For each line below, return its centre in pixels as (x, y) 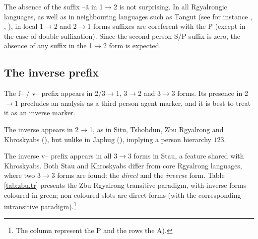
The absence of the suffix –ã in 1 (54, 6)
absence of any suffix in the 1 (48, 45)
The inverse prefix (52, 72)
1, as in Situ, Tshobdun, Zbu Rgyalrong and (157, 129)
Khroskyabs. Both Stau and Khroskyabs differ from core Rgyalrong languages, (123, 165)
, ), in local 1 (24, 26)
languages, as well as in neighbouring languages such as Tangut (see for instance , (128, 16)
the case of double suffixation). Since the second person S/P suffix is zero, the (122, 36)
